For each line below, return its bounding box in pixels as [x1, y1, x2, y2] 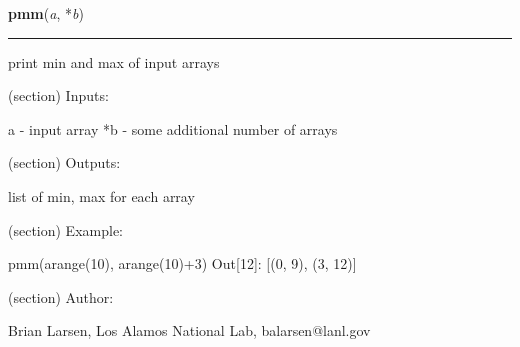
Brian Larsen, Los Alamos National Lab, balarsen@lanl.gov [8, 320, 371, 341]
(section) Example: [8, 219, 123, 240]
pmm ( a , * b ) [8, 3, 84, 23]
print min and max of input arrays [8, 51, 220, 72]
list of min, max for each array [8, 185, 195, 206]
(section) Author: [8, 286, 114, 307]
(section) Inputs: [8, 85, 109, 106]
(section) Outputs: [8, 152, 121, 173]
